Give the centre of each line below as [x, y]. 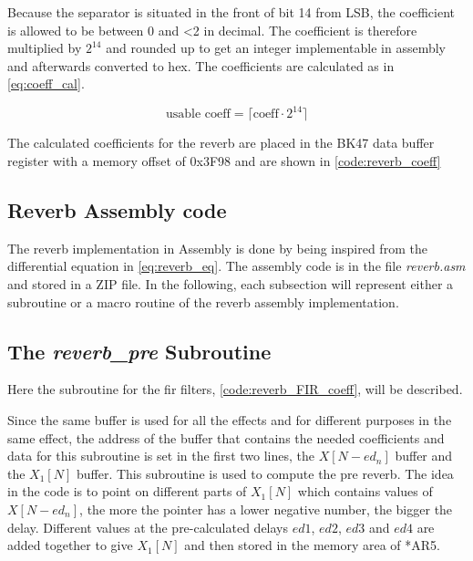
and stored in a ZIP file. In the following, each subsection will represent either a [231, 284]
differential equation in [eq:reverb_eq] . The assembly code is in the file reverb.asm [236, 266]
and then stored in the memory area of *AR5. [312, 545]
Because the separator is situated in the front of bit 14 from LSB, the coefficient [231, 12]
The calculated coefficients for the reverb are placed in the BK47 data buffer [221, 143]
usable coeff [198, 114]
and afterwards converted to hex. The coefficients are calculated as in [201, 65]
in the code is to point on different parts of [127, 491]
